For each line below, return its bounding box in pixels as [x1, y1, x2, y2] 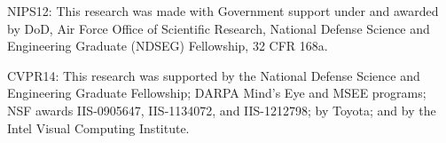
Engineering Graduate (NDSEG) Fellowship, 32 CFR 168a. [7, 36, 328, 55]
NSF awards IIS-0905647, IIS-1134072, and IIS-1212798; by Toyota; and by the [7, 100, 436, 119]
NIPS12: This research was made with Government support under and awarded [7, 2, 439, 20]
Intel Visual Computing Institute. [7, 118, 190, 137]
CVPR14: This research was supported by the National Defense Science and [7, 66, 420, 84]
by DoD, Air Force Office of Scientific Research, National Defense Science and [7, 19, 430, 37]
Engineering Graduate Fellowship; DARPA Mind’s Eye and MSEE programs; [7, 83, 426, 102]
